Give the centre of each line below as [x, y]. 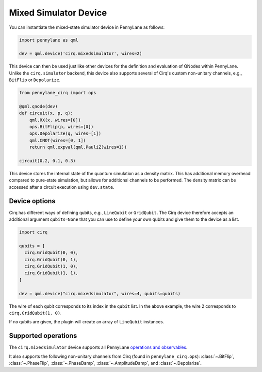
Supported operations [43, 336]
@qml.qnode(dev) [39, 106]
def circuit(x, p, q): [46, 113]
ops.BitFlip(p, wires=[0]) [62, 127]
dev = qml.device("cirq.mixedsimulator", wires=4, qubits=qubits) [100, 293]
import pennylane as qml [49, 40]
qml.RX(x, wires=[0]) [55, 120]
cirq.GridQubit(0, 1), [51, 259]
